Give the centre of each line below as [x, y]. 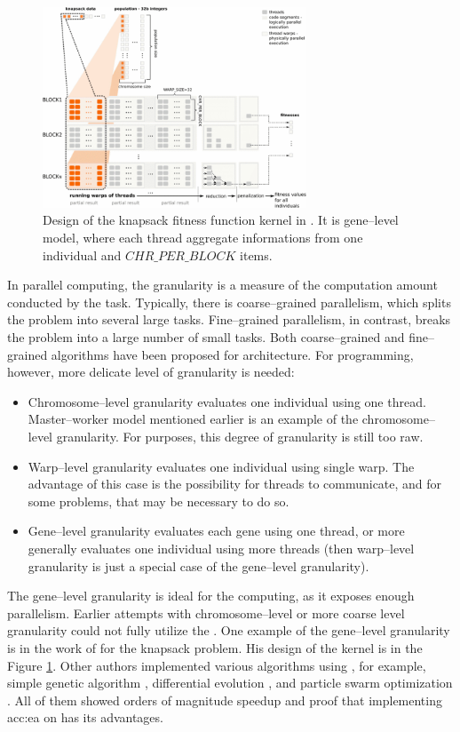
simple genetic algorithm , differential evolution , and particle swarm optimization [230, 683]
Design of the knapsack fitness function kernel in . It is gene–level [221, 220]
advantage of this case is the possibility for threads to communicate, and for [235, 484]
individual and [82, 255]
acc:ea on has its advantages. [85, 717]
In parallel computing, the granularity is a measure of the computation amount [222, 285]
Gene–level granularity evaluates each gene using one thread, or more [216, 531]
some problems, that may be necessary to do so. [159, 501]
